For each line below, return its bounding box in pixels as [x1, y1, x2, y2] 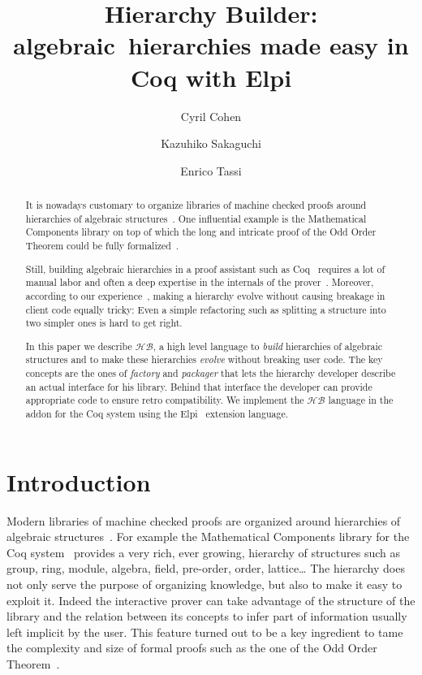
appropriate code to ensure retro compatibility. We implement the [25, 393, 304, 407]
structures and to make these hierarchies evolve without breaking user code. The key [25, 353, 383, 366]
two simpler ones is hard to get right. [25, 316, 183, 330]
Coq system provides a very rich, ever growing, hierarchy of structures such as [6, 543, 401, 560]
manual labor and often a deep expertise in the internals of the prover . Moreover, [25, 275, 374, 289]
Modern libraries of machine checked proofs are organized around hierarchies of [6, 512, 401, 529]
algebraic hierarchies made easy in [13, 28, 409, 62]
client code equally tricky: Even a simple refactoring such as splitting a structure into [25, 302, 386, 316]
